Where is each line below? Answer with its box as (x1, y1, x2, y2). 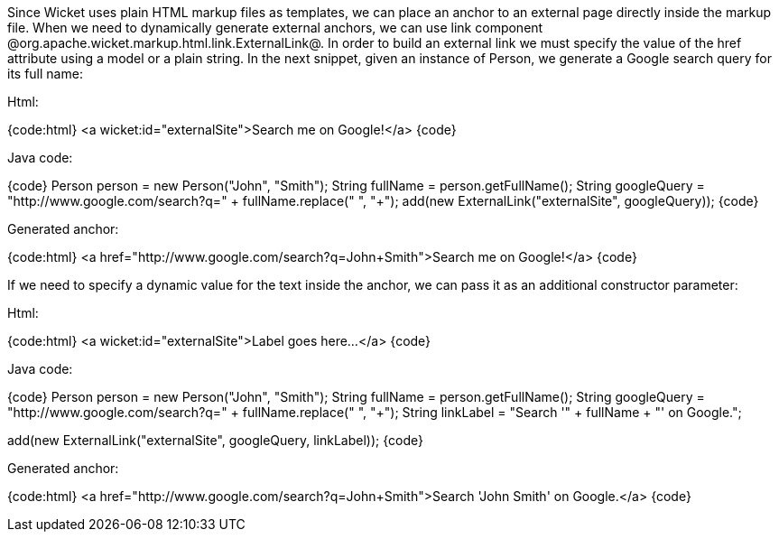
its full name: (7, 66, 83, 81)
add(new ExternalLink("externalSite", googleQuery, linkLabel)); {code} (7, 432, 423, 448)
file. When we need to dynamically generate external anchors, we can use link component (7, 20, 543, 35)
